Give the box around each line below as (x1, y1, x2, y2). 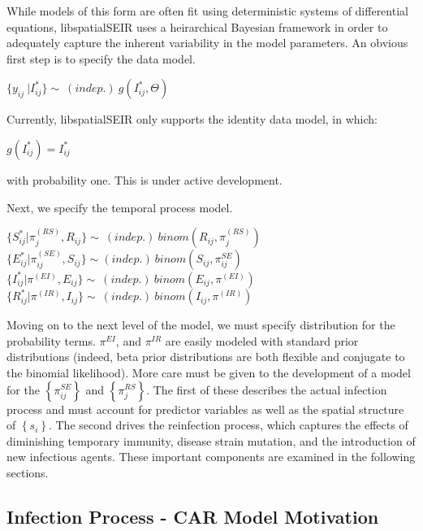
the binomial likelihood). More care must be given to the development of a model (6, 363, 411, 381)
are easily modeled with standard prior (165, 332, 359, 349)
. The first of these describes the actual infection (146, 381, 387, 398)
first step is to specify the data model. (6, 50, 196, 67)
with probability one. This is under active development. (6, 171, 283, 188)
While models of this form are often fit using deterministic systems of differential (6, 2, 408, 19)
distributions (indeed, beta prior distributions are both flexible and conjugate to (6, 348, 405, 365)
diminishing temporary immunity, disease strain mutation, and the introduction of (6, 432, 416, 449)
